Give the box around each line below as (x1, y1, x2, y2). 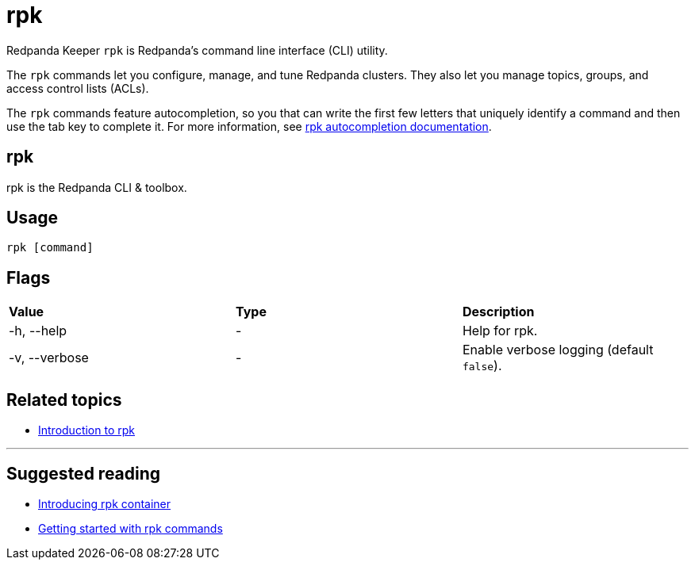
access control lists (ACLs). (6, 81, 149, 95)
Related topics (6, 389, 122, 410)
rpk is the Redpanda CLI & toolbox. (6, 180, 187, 194)
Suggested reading (6, 463, 161, 484)
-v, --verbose (9, 350, 89, 366)
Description (462, 304, 535, 320)
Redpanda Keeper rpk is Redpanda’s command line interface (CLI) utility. (6, 43, 388, 57)
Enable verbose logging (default (462, 342, 654, 358)
